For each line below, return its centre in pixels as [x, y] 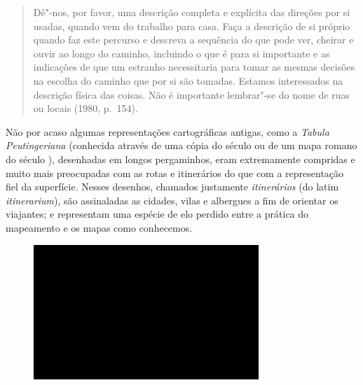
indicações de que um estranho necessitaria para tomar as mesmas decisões [194, 67]
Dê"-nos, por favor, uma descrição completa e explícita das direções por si [192, 12]
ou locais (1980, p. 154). [85, 108]
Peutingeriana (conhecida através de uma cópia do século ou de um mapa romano [181, 145]
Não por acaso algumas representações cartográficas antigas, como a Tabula [167, 131]
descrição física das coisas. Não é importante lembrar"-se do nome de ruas [191, 94]
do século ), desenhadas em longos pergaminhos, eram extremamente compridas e [180, 159]
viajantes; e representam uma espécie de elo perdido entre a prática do [157, 214]
